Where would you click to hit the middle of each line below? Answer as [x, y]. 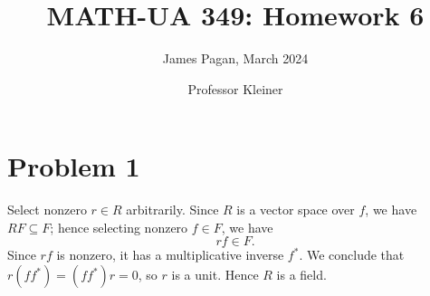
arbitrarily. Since [172, 210]
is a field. [301, 275]
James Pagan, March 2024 [235, 58]
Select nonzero [47, 210]
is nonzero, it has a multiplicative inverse [170, 255]
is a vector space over [296, 210]
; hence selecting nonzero [119, 227]
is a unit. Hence [215, 275]
